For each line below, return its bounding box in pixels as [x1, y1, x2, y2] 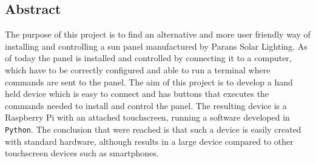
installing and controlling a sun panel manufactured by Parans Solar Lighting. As [5, 39, 308, 52]
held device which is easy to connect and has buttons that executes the [5, 87, 269, 100]
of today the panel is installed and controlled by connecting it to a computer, [5, 52, 292, 64]
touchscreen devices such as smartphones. [5, 147, 159, 159]
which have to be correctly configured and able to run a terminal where [5, 63, 271, 76]
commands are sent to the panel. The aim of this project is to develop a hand [5, 75, 293, 88]
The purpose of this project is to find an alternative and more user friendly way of [5, 28, 311, 41]
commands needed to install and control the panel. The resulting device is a [5, 99, 287, 111]
